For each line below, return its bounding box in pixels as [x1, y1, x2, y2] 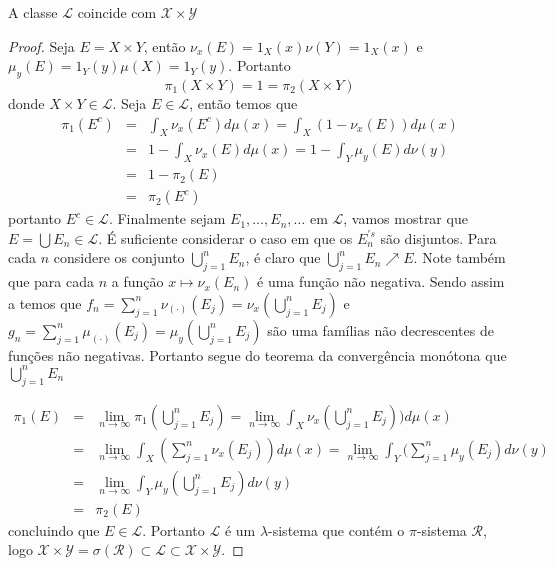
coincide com [77, 2, 157, 22]
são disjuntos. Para [380, 227, 497, 248]
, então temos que [189, 92, 298, 113]
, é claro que [245, 247, 321, 268]
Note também [422, 247, 506, 268]
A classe [8, 2, 58, 22]
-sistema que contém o [268, 519, 405, 540]
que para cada [8, 271, 94, 292]
